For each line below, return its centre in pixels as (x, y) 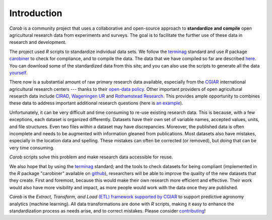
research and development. (38, 42)
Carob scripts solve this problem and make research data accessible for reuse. (91, 157)
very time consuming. (32, 148)
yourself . (18, 73)
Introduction (36, 13)
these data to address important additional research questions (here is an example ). (96, 103)
